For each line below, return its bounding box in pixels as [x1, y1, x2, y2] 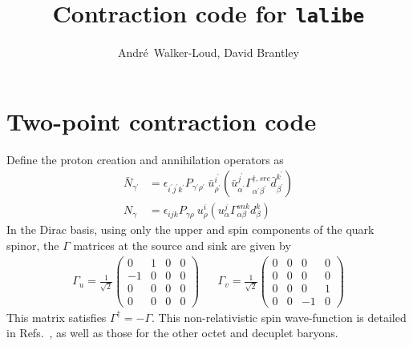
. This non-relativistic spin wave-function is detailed [152, 308, 407, 325]
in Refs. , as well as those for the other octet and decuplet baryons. [6, 324, 338, 341]
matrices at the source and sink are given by [73, 237, 291, 254]
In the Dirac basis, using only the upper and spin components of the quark [6, 221, 375, 238]
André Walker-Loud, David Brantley [118, 44, 299, 61]
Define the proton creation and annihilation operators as [6, 151, 284, 167]
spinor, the [6, 237, 59, 254]
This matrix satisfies [6, 308, 107, 325]
